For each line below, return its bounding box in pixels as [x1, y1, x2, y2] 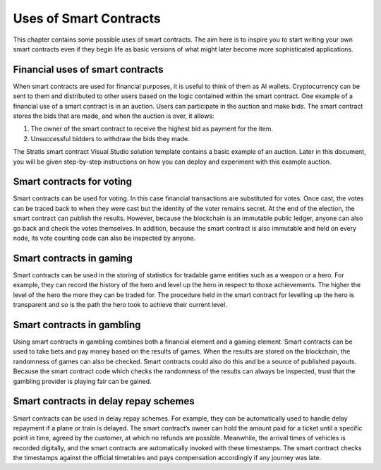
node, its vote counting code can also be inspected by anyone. [13, 234, 196, 243]
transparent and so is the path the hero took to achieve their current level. [13, 301, 227, 309]
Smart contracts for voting [13, 176, 132, 188]
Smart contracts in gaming [13, 252, 133, 264]
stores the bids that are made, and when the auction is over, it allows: [13, 112, 214, 120]
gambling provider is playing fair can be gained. [13, 377, 152, 385]
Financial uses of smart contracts [13, 64, 164, 76]
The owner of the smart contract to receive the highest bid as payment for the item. [30, 124, 274, 133]
